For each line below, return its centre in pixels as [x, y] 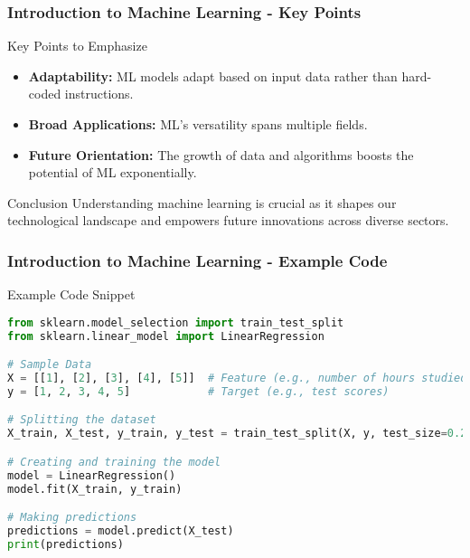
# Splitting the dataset [82, 420]
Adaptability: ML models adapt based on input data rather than [213, 76]
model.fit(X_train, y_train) [95, 489]
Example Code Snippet [71, 294]
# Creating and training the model [114, 462]
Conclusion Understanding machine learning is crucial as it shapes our [202, 202]
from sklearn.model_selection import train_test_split [176, 322]
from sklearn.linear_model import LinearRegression [166, 336]
